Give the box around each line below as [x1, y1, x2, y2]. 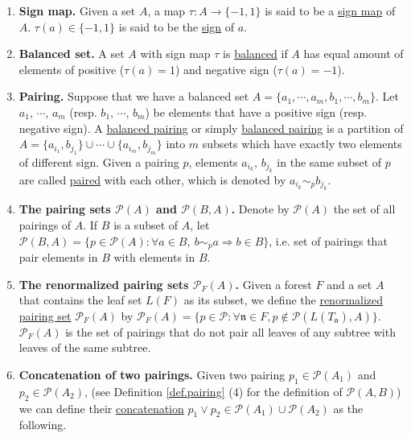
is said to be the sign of [118, 18, 235, 35]
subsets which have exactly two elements [202, 135, 402, 152]
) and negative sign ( [175, 60, 277, 77]
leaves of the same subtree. [18, 339, 151, 356]
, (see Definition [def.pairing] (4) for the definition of [84, 382, 343, 399]
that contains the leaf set [18, 291, 142, 308]
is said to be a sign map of [265, 2, 396, 19]
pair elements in [18, 249, 98, 266]
